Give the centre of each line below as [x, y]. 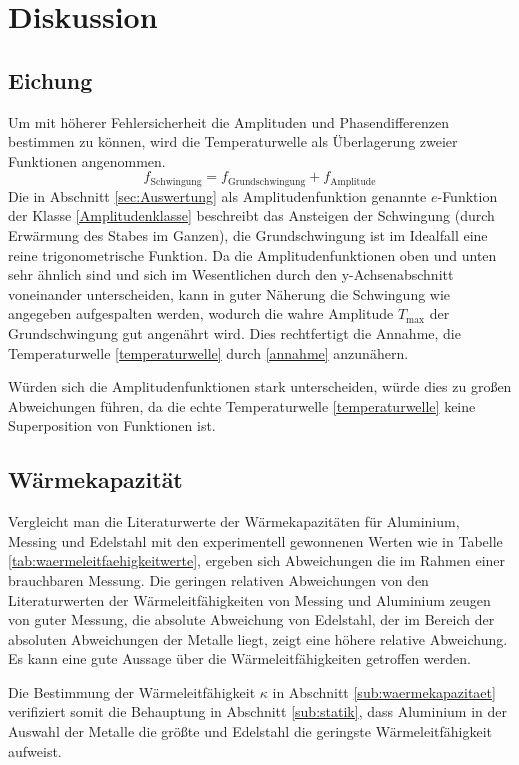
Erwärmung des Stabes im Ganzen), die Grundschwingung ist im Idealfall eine [248, 235]
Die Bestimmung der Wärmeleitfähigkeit [132, 691]
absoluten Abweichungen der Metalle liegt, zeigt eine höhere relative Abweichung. [258, 638]
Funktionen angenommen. [87, 160]
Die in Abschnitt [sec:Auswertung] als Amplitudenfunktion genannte [217, 195]
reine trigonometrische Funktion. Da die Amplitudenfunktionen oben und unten [252, 254]
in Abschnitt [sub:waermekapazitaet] [384, 691]
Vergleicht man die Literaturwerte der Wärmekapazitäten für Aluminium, [234, 521]
